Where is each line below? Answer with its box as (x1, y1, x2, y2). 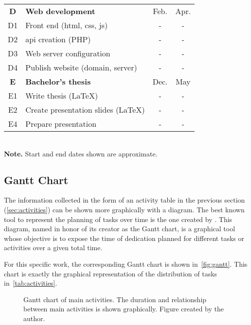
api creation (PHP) (25, 34, 91, 45)
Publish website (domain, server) (25, 62, 137, 73)
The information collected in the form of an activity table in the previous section (4, 195, 245, 205)
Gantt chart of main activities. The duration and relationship (23, 294, 207, 304)
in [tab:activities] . (4, 278, 57, 288)
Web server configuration (25, 48, 110, 59)
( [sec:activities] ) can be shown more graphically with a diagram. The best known (4, 204, 245, 214)
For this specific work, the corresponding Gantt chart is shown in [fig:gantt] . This (4, 258, 248, 269)
